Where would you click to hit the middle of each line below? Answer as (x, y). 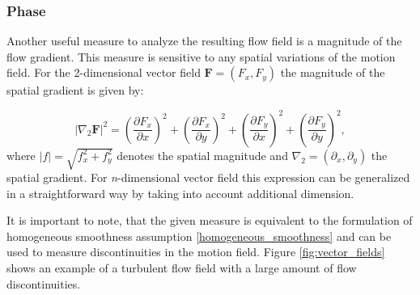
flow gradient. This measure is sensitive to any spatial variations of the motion (201, 56)
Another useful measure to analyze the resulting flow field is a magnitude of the (204, 41)
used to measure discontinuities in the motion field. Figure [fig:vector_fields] (196, 252)
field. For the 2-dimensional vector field (104, 72)
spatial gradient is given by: (75, 90)
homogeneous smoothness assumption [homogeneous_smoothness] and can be (199, 236)
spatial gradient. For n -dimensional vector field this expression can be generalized (208, 177)
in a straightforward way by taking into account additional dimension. (180, 193)
